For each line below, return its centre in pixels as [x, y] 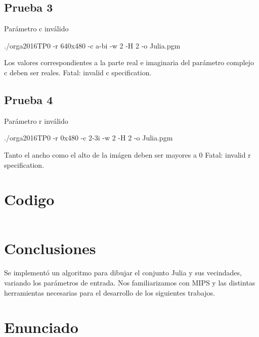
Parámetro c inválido [36, 29]
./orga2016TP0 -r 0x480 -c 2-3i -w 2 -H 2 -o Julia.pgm [89, 138]
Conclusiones [50, 248]
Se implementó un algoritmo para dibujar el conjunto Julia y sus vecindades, [123, 273]
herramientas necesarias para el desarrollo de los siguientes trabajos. [110, 292]
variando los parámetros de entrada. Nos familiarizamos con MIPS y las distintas [130, 282]
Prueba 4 [29, 99]
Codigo [29, 199]
